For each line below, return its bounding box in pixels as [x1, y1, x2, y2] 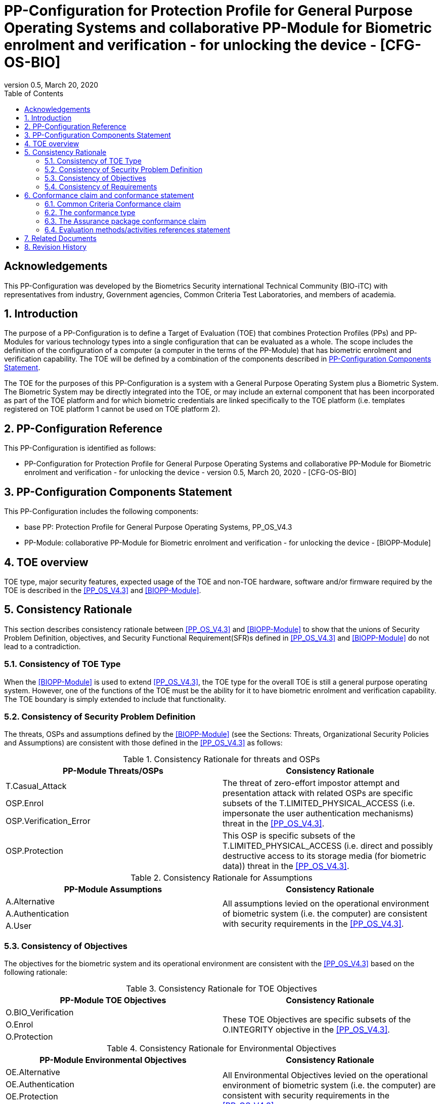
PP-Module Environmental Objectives [39, 1055, 187, 1066]
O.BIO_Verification [6, 1007, 74, 1018]
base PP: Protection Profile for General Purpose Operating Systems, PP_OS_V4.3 [24, 523, 292, 532]
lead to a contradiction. [4, 642, 81, 651]
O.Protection [6, 1032, 53, 1042]
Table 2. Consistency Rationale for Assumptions [130, 873, 313, 883]
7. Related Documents [24, 233, 97, 243]
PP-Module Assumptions [64, 884, 162, 895]
